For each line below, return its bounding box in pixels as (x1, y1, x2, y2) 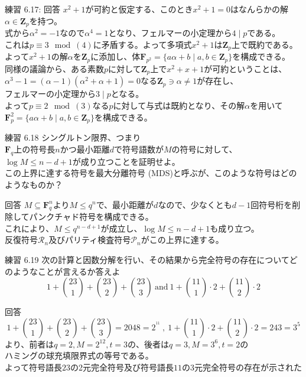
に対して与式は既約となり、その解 (113, 99, 245, 111)
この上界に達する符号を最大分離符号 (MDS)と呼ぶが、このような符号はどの (5, 167, 297, 179)
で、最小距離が (96, 198, 154, 210)
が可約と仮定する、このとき (85, 3, 193, 15)
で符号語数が (113, 142, 164, 155)
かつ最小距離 (60, 142, 110, 155)
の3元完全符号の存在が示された (181, 361, 302, 373)
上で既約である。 (231, 38, 298, 50)
